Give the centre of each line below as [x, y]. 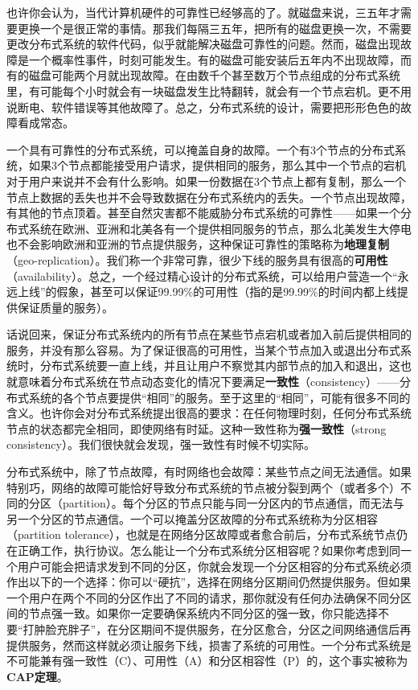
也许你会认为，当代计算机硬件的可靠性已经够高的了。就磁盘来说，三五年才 [203, 12]
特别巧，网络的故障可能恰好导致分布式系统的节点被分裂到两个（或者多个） [203, 487]
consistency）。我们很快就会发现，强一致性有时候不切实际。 [161, 444]
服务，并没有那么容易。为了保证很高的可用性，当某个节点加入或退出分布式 [203, 349]
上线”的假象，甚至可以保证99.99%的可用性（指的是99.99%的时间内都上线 [207, 292]
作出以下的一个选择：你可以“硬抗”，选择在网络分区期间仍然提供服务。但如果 [209, 582]
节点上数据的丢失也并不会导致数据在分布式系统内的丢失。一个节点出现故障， [209, 197]
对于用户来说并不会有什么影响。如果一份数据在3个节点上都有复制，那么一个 [206, 181]
